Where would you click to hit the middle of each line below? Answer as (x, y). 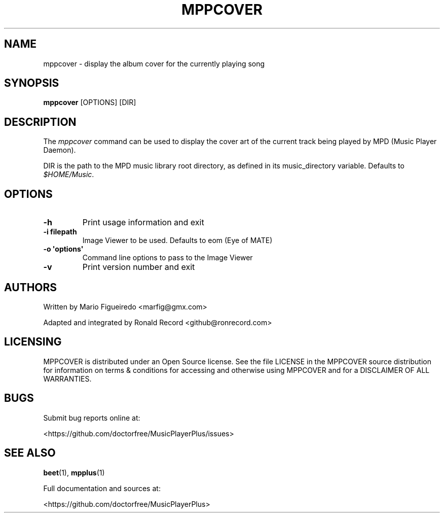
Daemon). (60, 150)
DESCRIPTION (40, 122)
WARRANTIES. (67, 378)
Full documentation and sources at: (102, 488)
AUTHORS (31, 287)
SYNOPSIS (32, 83)
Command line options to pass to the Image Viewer (168, 258)
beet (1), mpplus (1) (74, 472)
